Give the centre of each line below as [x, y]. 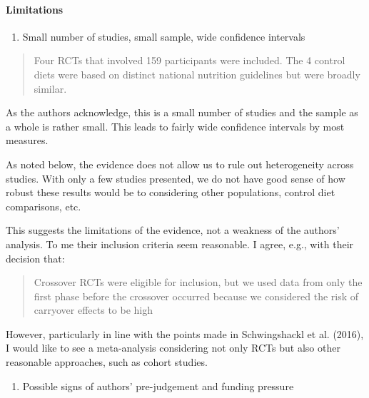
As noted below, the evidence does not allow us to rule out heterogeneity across [180, 164]
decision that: [35, 258]
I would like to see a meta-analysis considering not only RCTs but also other [173, 348]
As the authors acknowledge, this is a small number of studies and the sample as [182, 112]
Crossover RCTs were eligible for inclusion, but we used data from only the [198, 282]
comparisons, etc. [44, 206]
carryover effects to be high [93, 310]
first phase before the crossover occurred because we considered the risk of [196, 296]
